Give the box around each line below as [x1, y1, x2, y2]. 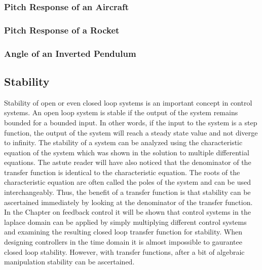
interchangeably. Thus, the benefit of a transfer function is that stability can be [4, 187, 251, 197]
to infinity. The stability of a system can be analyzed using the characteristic [4, 137, 243, 148]
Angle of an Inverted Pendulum [4, 47, 136, 59]
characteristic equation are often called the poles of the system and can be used [4, 177, 251, 187]
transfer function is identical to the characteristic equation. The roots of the [4, 166, 240, 177]
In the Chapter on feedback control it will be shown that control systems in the [4, 207, 251, 217]
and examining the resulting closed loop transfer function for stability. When [4, 226, 242, 237]
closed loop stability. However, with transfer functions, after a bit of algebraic [4, 246, 245, 257]
